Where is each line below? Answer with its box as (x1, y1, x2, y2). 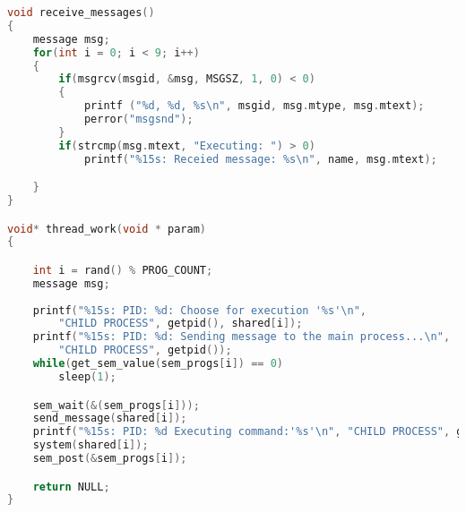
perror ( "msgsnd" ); (83, 113, 194, 125)
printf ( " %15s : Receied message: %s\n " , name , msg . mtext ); (83, 152, 437, 166)
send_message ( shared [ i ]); (32, 412, 187, 425)
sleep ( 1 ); (58, 370, 116, 383)
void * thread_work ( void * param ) (7, 222, 206, 235)
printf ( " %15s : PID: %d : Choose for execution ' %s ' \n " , (32, 303, 367, 317)
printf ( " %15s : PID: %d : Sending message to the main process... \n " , (32, 330, 451, 344)
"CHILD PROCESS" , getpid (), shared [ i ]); (58, 317, 303, 330)
